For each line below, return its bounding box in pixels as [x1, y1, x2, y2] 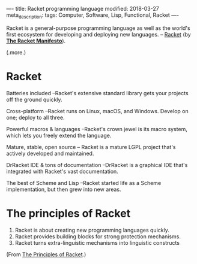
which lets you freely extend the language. [6, 132, 112, 139]
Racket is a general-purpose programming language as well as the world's [6, 24, 190, 32]
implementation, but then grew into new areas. [6, 186, 121, 193]
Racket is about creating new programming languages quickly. [14, 226, 169, 233]
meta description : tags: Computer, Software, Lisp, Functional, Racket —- [6, 11, 179, 20]
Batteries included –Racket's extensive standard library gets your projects [6, 89, 189, 96]
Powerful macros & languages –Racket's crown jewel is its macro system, [6, 125, 188, 132]
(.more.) [6, 48, 26, 56]
